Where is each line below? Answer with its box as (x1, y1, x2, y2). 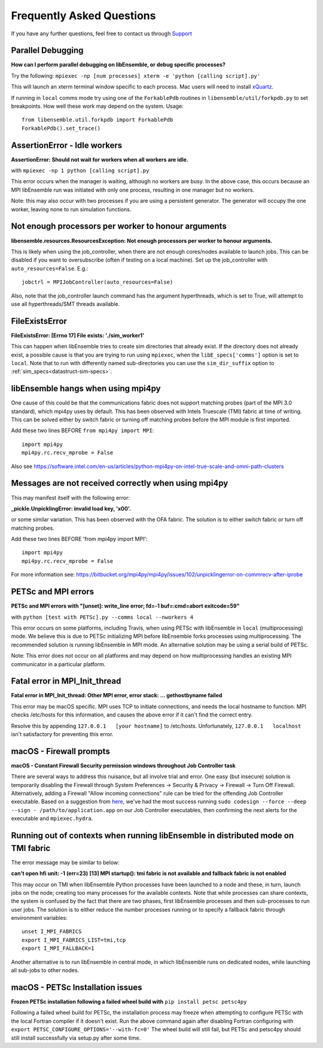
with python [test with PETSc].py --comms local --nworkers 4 (11, 613, 194, 621)
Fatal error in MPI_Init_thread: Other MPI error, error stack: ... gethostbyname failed (11, 692, 223, 699)
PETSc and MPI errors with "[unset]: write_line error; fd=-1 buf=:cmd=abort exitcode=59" (11, 602, 240, 610)
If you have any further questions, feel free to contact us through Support (11, 30, 193, 37)
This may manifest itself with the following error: (11, 494, 130, 501)
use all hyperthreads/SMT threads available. (11, 300, 120, 308)
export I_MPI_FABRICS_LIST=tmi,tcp (22, 937, 126, 943)
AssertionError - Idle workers (11, 140, 123, 150)
